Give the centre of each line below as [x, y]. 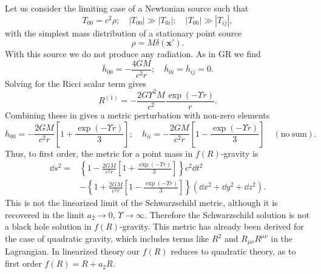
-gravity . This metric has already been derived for [212, 226]
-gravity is [239, 153]
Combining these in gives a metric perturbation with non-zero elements [137, 115]
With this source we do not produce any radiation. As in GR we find [133, 54]
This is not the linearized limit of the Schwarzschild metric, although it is [141, 203]
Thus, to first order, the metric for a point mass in [99, 153]
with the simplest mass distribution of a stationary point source [123, 33]
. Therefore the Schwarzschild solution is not [227, 214]
